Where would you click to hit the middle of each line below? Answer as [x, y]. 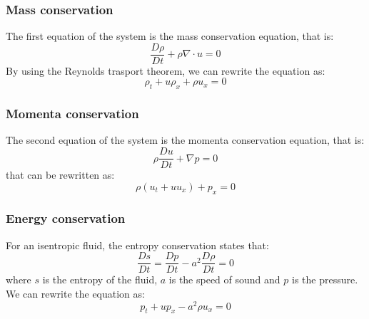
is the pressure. [325, 279]
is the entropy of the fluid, [100, 279]
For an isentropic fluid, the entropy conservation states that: [137, 245]
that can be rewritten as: [60, 175]
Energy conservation [66, 218]
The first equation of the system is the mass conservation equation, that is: [170, 36]
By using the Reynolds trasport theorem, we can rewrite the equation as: [166, 70]
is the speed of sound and [224, 279]
